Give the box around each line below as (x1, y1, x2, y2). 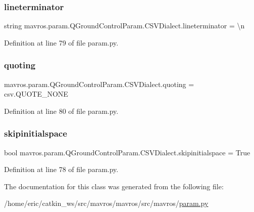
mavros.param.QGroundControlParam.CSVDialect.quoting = (4, 78, 194, 89)
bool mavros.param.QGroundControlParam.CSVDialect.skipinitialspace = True (4, 147, 250, 157)
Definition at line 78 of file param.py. (4, 164, 119, 175)
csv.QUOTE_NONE (4, 89, 68, 99)
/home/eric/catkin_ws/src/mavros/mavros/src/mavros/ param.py (4, 198, 209, 208)
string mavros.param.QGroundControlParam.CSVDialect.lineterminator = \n (4, 20, 245, 31)
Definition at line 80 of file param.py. (4, 105, 119, 116)
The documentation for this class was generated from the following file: (4, 181, 224, 191)
